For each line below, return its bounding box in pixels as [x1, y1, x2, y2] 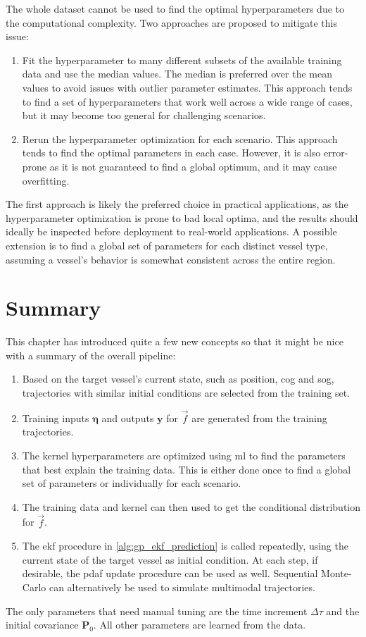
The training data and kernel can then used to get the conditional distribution [22, 499, 361, 514]
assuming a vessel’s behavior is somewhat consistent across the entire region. [6, 252, 336, 266]
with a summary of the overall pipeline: [6, 347, 176, 362]
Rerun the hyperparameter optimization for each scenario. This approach [22, 131, 338, 146]
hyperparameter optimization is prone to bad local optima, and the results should [6, 210, 358, 225]
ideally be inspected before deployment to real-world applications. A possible [6, 224, 337, 239]
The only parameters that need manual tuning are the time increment [6, 603, 308, 618]
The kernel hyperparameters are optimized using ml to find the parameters [22, 448, 346, 462]
